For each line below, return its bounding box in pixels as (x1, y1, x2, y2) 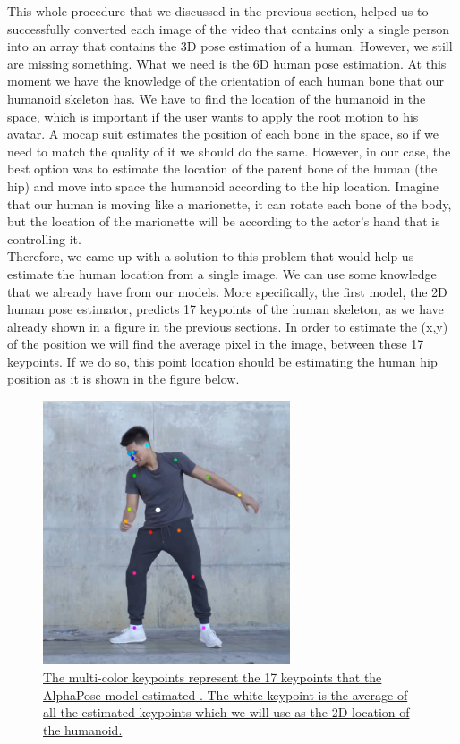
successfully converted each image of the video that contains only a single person (7, 19, 450, 38)
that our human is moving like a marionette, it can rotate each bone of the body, (7, 194, 452, 213)
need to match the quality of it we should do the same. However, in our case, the (7, 141, 451, 160)
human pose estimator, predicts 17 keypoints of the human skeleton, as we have (7, 300, 444, 318)
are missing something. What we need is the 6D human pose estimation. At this (7, 54, 447, 72)
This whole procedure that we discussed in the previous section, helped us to (7, 2, 429, 20)
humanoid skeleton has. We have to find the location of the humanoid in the (7, 89, 426, 107)
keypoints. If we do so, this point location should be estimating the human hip (7, 351, 438, 370)
